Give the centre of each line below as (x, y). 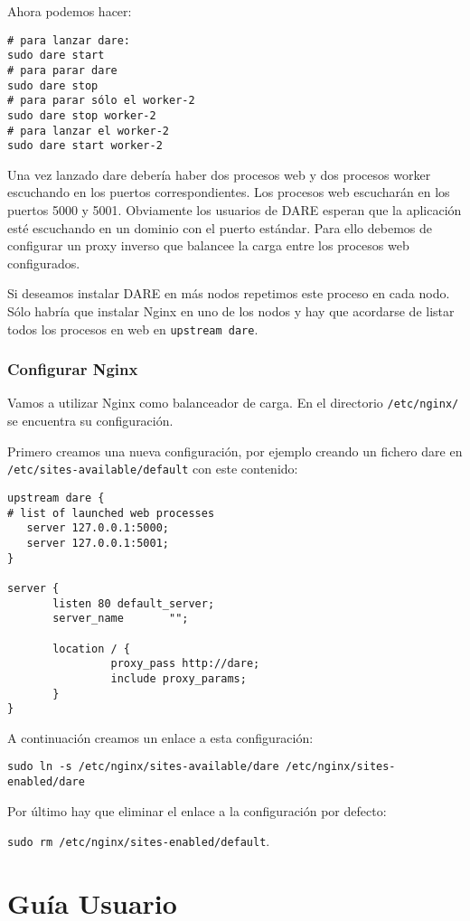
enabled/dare (46, 782)
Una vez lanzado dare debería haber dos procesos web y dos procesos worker (219, 174)
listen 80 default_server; (134, 603)
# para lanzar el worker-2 (88, 131)
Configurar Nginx (73, 369)
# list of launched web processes (111, 513)
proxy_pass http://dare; (185, 664)
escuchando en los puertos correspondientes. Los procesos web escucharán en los (229, 192)
